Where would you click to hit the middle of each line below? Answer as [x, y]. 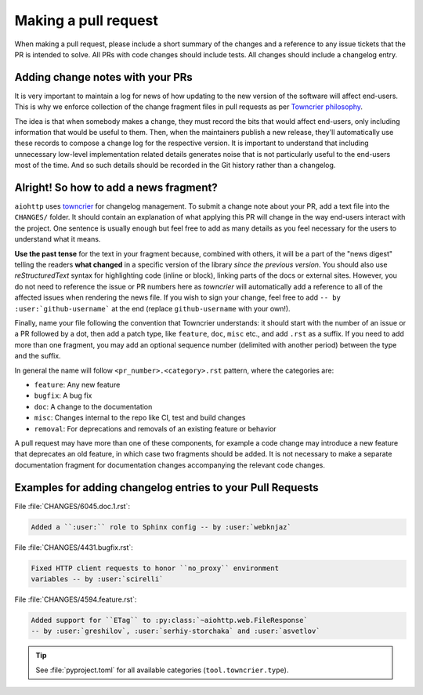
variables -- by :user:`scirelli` [97, 579]
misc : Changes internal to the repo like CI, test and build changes [140, 418]
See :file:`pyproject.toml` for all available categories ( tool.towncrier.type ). [162, 670]
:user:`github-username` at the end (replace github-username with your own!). [152, 308]
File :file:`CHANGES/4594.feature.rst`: [76, 599]
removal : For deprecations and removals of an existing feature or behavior [155, 428]
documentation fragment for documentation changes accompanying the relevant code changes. [170, 465]
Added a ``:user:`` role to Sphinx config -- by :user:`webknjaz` [161, 527]
